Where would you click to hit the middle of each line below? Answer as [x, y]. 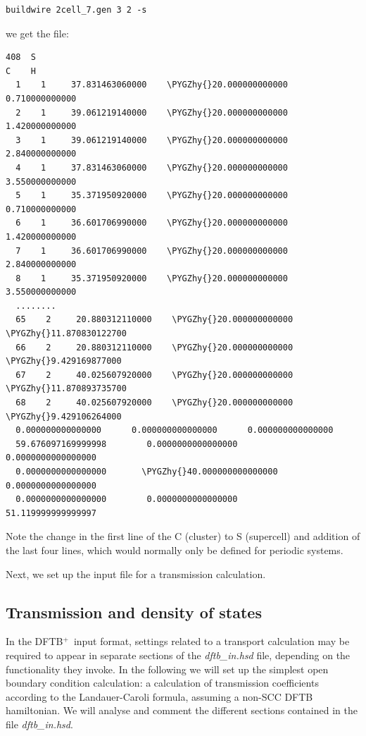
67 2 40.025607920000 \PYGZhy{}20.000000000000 [154, 375]
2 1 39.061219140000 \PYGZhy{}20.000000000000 [152, 112]
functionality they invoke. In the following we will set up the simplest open [167, 669]
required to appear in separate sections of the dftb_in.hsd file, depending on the [178, 655]
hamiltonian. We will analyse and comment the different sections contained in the [182, 710]
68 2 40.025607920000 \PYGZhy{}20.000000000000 [154, 403]
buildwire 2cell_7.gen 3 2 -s [76, 10]
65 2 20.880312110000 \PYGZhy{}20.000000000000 [154, 320]
